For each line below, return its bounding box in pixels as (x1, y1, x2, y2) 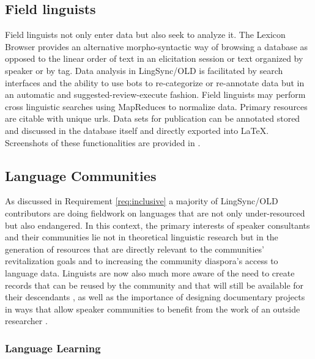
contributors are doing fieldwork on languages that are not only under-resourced (5, 206, 305, 219)
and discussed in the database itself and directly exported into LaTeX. (5, 124, 269, 136)
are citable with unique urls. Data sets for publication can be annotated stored (5, 112, 300, 125)
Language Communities (5, 166, 157, 185)
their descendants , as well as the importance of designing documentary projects (5, 291, 305, 303)
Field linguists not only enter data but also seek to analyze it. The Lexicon (5, 28, 286, 41)
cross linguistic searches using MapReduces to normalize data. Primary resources (5, 100, 308, 113)
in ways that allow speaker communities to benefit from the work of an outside (5, 302, 300, 315)
